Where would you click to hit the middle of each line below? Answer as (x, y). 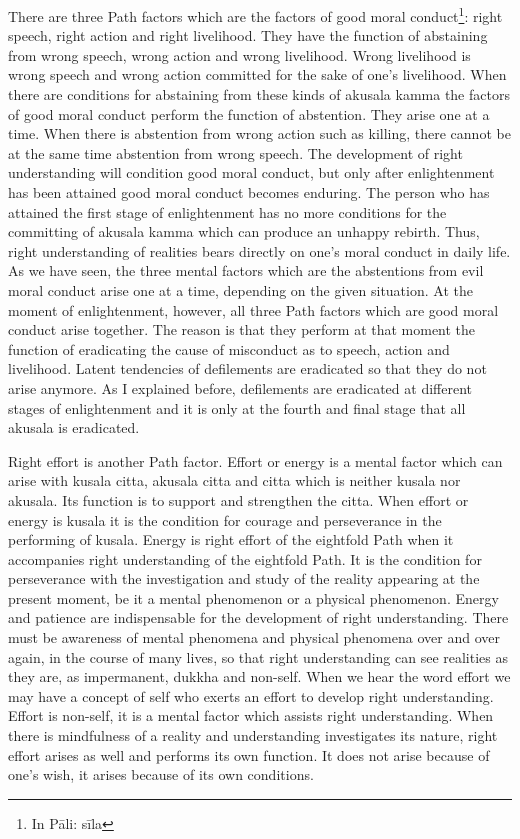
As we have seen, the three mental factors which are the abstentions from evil (246, 270)
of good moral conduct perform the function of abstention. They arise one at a (249, 113)
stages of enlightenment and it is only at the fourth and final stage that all (237, 407)
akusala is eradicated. (74, 427)
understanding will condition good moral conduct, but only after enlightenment (251, 172)
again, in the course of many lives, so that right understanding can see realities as (258, 656)
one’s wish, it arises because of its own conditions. (161, 774)
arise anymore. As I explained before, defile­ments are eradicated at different (240, 387)
